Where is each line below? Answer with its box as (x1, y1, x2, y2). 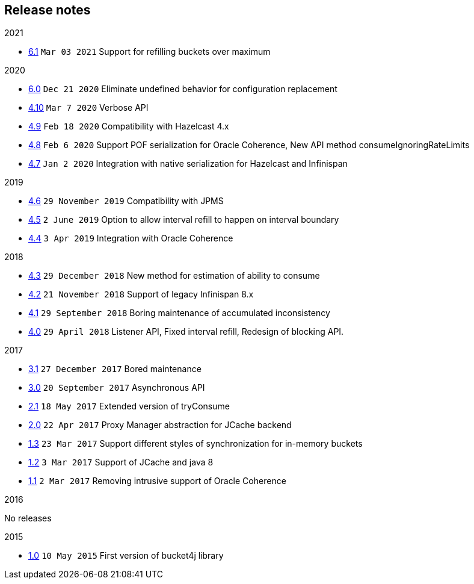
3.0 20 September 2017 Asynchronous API (28, 382, 205, 393)
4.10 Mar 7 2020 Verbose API (28, 102, 149, 113)
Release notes (4, 2, 91, 17)
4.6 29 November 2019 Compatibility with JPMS (28, 196, 224, 207)
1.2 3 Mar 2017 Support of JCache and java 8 (28, 457, 214, 468)
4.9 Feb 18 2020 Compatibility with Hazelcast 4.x (28, 121, 229, 132)
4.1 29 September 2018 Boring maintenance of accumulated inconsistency (28, 308, 330, 318)
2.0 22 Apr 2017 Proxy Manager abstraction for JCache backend (28, 420, 292, 430)
